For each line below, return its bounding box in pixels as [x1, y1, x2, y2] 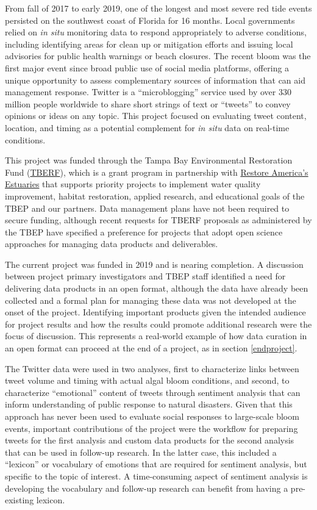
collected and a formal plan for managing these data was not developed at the [5, 293, 296, 306]
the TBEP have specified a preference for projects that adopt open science [5, 225, 283, 238]
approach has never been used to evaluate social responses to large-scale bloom [5, 410, 299, 422]
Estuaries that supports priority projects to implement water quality [5, 178, 261, 190]
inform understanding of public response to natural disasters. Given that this [5, 398, 293, 411]
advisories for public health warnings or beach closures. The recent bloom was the [5, 49, 311, 62]
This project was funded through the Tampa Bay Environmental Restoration [5, 154, 293, 167]
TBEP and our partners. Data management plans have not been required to [5, 201, 290, 214]
